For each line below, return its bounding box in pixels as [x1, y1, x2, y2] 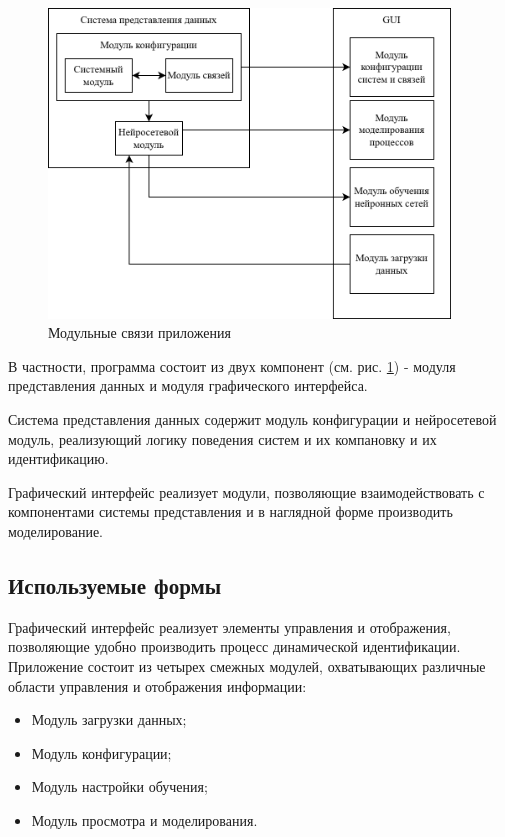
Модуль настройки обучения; [31, 776, 208, 797]
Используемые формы [8, 570, 222, 600]
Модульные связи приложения [48, 322, 231, 343]
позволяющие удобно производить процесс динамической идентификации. [8, 636, 461, 657]
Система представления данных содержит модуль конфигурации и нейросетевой [8, 409, 497, 430]
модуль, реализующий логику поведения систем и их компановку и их [8, 428, 437, 449]
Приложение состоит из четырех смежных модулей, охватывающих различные [8, 656, 486, 676]
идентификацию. [8, 448, 109, 469]
